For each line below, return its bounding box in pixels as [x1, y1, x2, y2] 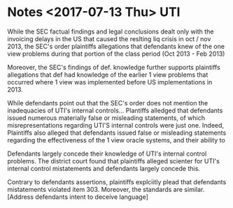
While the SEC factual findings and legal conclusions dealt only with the [7, 27, 214, 36]
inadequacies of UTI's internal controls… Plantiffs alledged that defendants [7, 106, 223, 114]
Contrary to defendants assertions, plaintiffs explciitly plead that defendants [7, 177, 227, 186]
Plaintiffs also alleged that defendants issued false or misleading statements [7, 128, 227, 137]
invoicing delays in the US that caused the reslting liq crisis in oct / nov [7, 34, 211, 43]
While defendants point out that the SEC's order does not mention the [7, 98, 209, 107]
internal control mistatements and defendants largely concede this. [7, 164, 201, 172]
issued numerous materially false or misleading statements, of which [7, 113, 205, 122]
